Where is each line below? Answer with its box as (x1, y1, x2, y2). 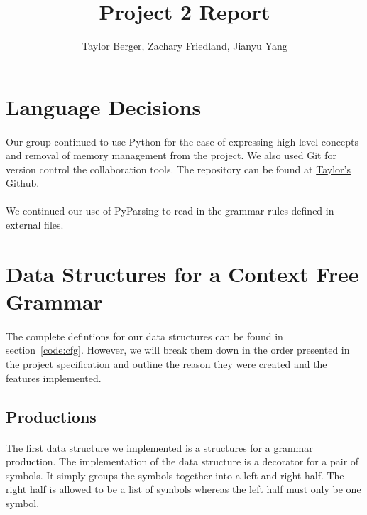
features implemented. (6, 370, 102, 385)
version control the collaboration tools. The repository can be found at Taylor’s (6, 161, 351, 176)
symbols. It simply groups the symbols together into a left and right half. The (6, 467, 344, 482)
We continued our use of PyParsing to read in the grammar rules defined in (6, 203, 334, 218)
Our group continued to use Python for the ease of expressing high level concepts (6, 134, 358, 148)
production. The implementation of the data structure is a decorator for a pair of (6, 454, 359, 469)
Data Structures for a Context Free (6, 259, 359, 288)
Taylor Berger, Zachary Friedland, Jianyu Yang (82, 38, 287, 53)
